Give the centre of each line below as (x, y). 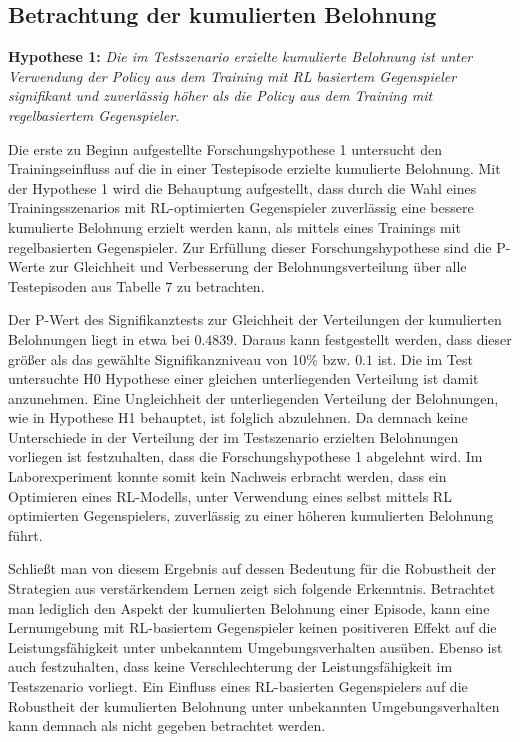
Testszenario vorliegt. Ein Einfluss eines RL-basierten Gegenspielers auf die (238, 686)
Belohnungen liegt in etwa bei (99, 338)
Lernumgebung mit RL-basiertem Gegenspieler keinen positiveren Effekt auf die (252, 627)
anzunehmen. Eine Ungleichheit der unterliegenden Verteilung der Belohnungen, (253, 397)
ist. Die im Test (425, 358)
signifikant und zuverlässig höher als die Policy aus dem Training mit (220, 95)
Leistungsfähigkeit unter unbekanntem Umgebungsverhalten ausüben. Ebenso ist (255, 646)
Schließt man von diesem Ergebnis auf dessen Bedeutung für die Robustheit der (252, 568)
